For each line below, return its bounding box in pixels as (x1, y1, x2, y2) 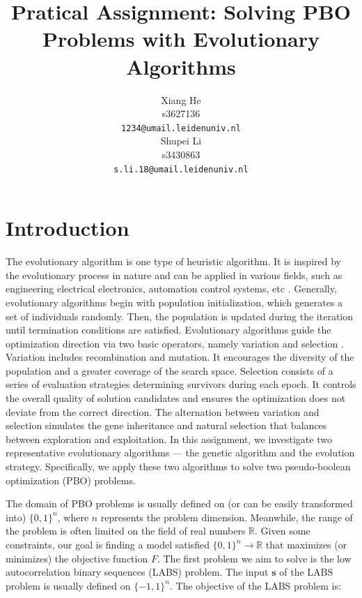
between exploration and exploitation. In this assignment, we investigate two (6, 431, 332, 446)
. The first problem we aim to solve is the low (157, 551, 352, 565)
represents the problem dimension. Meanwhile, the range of (100, 509, 353, 524)
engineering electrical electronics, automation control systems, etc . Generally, (6, 281, 337, 296)
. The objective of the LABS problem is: (169, 578, 341, 592)
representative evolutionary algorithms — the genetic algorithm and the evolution (6, 445, 355, 460)
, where (57, 509, 89, 524)
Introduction (6, 214, 129, 242)
